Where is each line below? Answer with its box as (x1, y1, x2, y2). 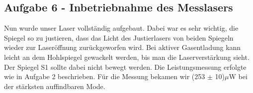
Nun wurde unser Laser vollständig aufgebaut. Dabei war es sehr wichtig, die (4, 23, 239, 33)
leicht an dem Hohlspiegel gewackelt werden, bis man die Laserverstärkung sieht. (4, 51, 250, 62)
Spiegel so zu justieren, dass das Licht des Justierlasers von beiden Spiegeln (4, 32, 234, 43)
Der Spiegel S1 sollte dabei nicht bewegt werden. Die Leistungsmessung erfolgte (4, 61, 247, 72)
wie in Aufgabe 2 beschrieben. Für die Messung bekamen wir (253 (4, 71, 205, 82)
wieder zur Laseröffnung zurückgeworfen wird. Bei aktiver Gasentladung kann (4, 42, 241, 52)
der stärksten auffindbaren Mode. (4, 81, 105, 91)
